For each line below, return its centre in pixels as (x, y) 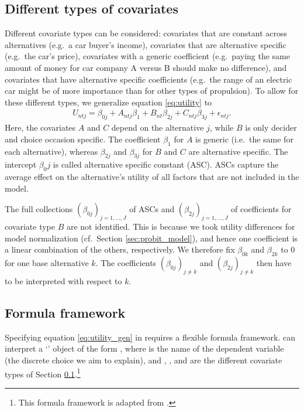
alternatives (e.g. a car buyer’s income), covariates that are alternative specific (146, 44)
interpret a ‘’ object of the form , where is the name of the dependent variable (144, 348)
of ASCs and (152, 209)
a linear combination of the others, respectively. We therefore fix (120, 249)
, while (222, 127)
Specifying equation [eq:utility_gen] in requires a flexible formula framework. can (150, 337)
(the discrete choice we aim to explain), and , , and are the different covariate (144, 360)
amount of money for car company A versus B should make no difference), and (146, 67)
